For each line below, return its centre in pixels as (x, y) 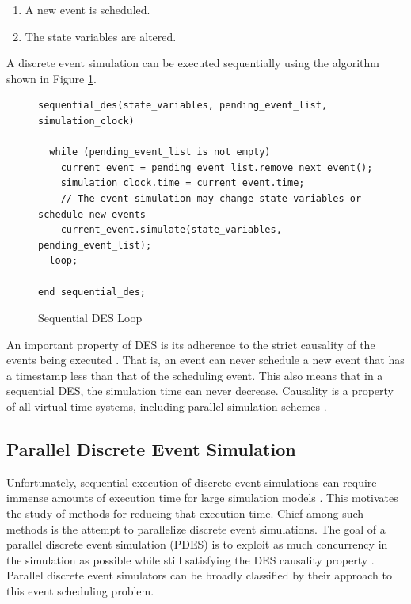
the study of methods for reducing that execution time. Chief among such (185, 513)
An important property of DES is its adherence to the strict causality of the (191, 344)
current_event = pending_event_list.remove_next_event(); (217, 167)
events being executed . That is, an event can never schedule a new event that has (205, 360)
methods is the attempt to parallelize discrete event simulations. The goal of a (196, 528)
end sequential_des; (92, 292)
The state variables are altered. (101, 36)
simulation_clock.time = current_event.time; (183, 183)
